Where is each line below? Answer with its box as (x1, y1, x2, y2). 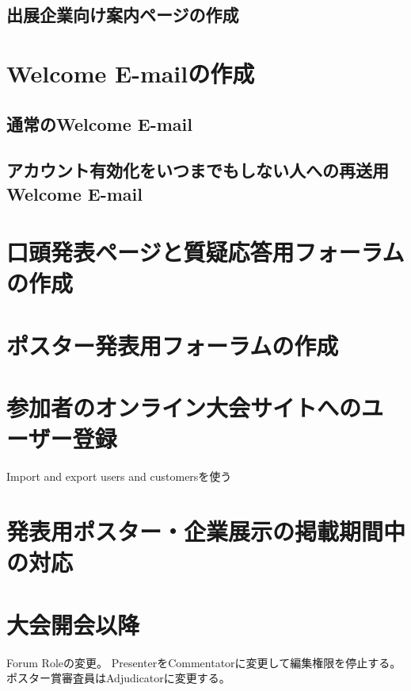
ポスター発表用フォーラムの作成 (6, 328, 339, 361)
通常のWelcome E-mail (6, 111, 192, 136)
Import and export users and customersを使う (6, 468, 232, 485)
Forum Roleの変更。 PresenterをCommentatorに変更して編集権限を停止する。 (6, 654, 401, 670)
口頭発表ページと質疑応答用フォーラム (6, 236, 405, 268)
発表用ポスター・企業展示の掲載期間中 (6, 515, 406, 547)
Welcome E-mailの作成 (6, 56, 255, 89)
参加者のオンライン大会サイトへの (6, 391, 362, 424)
